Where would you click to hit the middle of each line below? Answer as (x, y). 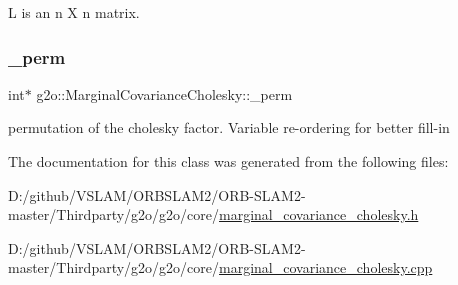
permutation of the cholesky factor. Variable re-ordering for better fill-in (229, 127)
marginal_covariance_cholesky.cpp (326, 267)
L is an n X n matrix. (74, 12)
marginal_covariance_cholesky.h (319, 214)
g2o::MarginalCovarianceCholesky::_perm (164, 93)
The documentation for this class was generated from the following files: (228, 161)
